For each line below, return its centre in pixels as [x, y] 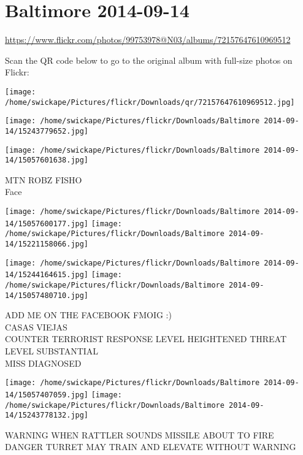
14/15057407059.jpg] [47, 395]
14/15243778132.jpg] [47, 415]
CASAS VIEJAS [36, 327]
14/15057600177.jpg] [47, 224]
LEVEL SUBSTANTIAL [52, 351]
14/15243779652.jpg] [47, 131]
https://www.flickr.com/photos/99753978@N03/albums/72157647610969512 [148, 40]
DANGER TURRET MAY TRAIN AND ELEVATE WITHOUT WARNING [151, 447]
